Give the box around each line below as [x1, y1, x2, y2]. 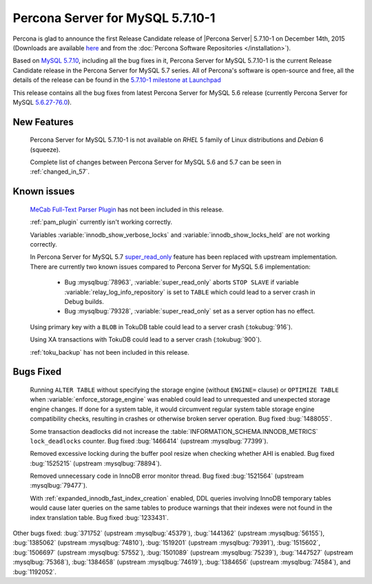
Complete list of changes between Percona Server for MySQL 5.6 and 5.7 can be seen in [30, 158, 282, 167]
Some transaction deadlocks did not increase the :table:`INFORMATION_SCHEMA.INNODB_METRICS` [30, 427, 318, 435]
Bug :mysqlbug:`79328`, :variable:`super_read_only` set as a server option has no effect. [64, 307, 316, 315]
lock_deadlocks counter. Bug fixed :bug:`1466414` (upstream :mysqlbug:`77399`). [30, 437, 269, 445]
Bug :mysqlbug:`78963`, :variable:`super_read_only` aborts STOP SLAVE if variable [64, 278, 299, 286]
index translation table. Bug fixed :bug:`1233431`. [30, 513, 169, 521]
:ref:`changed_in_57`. [30, 167, 90, 176]
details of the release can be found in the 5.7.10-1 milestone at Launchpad [12, 76, 222, 84]
